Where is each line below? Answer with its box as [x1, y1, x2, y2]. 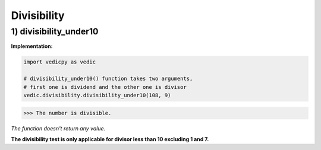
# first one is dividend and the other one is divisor [23, 84, 187, 90]
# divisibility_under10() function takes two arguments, [23, 75, 193, 82]
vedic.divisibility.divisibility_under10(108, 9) [23, 92, 171, 98]
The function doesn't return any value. [11, 125, 106, 132]
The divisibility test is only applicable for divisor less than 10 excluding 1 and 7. [11, 135, 209, 142]
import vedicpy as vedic [23, 59, 96, 65]
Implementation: [11, 43, 53, 50]
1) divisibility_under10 [11, 26, 99, 37]
